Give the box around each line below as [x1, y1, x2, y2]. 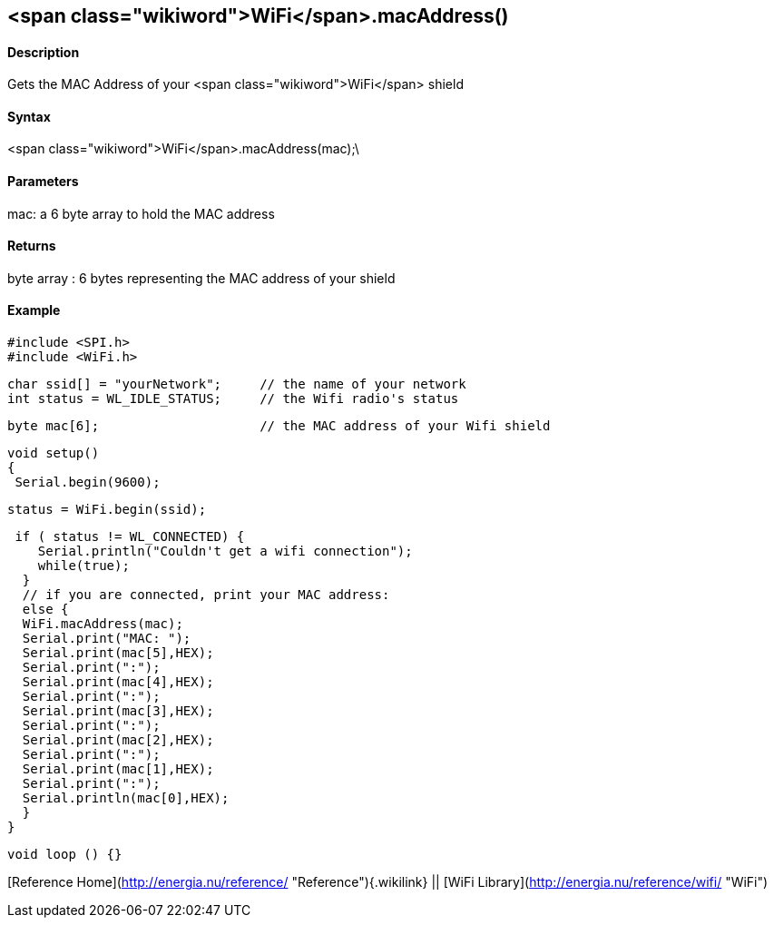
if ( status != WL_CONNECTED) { [15, 529, 245, 545]
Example [7, 302, 61, 319]
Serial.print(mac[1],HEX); [22, 762, 214, 777]
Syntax [7, 108, 51, 124]
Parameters [7, 173, 79, 190]
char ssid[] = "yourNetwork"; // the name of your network [7, 377, 466, 392]
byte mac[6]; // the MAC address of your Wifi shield [7, 418, 551, 434]
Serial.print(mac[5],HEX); [22, 645, 214, 661]
